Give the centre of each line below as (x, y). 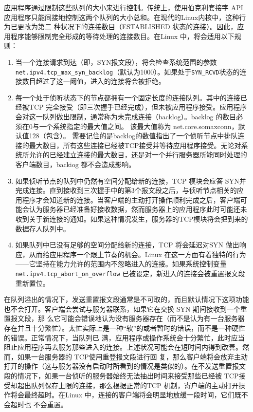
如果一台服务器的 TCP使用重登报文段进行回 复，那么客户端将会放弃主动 (133, 356)
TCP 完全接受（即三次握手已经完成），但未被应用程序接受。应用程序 (138, 107)
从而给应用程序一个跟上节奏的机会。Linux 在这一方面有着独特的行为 (137, 254)
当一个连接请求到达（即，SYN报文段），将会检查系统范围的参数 (116, 62)
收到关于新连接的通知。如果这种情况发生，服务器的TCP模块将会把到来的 (132, 218)
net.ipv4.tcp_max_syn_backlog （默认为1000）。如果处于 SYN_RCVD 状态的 (127, 71)
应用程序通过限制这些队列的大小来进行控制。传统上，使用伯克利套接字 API (124, 7)
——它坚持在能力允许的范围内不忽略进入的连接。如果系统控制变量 (121, 264)
